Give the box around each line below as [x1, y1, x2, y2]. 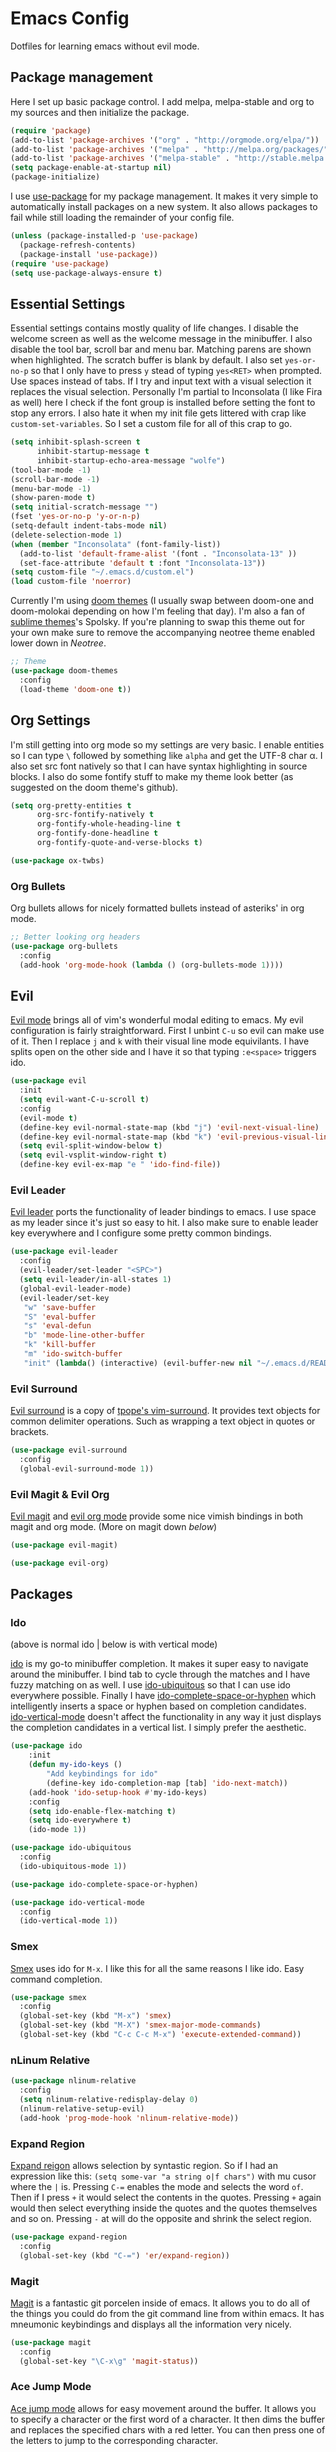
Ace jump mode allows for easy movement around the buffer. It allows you [10, 2402, 317, 2414]
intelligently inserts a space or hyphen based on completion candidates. [10, 1700, 307, 1712]
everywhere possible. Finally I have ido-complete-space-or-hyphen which [10, 1690, 317, 1702]
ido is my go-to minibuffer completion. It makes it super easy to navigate [10, 1658, 309, 1670]
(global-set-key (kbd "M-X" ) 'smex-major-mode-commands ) [19, 2020, 262, 2031]
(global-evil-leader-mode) [19, 1283, 132, 1294]
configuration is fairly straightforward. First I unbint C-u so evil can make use [10, 1025, 325, 1037]
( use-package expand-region [10, 2232, 128, 2242]
